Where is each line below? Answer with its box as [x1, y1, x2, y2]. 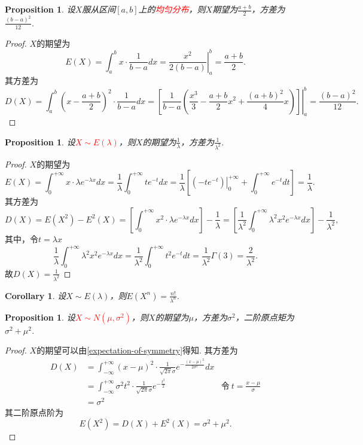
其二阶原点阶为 [5, 406, 63, 418]
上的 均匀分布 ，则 [138, 3, 206, 15]
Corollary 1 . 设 [5, 289, 66, 301]
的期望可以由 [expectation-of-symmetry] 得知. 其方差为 [36, 344, 238, 356]
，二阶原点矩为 [235, 310, 294, 323]
